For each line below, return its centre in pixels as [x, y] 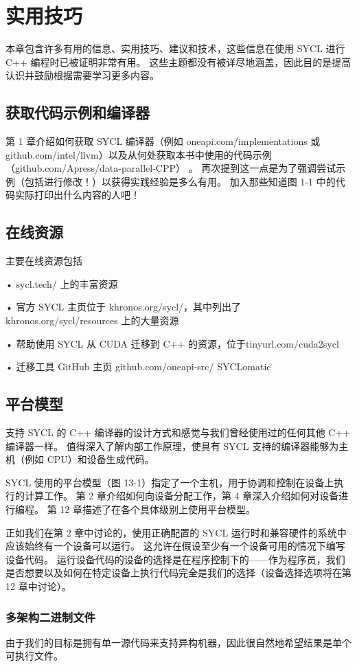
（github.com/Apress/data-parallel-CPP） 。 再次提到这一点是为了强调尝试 [171, 168]
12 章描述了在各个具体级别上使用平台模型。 [158, 509]
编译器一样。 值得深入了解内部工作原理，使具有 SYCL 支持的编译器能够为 [172, 445]
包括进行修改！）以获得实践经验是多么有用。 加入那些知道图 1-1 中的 [180, 181]
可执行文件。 [34, 656]
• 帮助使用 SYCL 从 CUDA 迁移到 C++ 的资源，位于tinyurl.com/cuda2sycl [172, 343]
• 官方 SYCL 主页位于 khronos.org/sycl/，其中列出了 [124, 307]
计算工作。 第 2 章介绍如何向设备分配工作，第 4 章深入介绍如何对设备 [182, 496]
